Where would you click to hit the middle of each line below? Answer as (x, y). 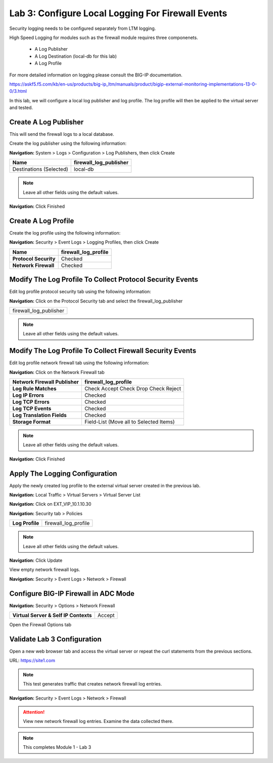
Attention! (34, 712)
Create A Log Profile (42, 221)
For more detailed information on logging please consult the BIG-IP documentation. (96, 75)
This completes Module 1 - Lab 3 (57, 747)
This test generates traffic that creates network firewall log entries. (93, 684)
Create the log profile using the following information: (65, 233)
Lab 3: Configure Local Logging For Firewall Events (118, 13)
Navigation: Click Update (36, 560)
